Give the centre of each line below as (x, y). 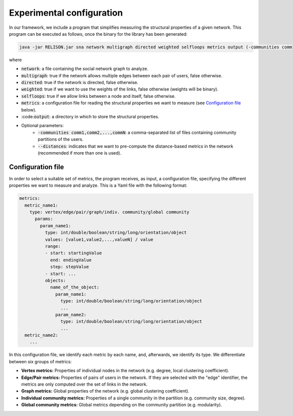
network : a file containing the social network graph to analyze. (85, 69)
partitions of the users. (61, 139)
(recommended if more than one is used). (80, 153)
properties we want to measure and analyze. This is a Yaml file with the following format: (98, 185)
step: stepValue (70, 267)
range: (53, 246)
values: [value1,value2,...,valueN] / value (99, 239)
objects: (55, 280)
